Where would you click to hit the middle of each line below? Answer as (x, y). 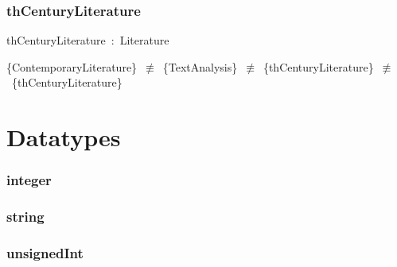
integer (29, 180)
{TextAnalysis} (200, 66)
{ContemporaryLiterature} (72, 66)
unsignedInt (45, 252)
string (25, 217)
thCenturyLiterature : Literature (88, 40)
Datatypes (64, 137)
